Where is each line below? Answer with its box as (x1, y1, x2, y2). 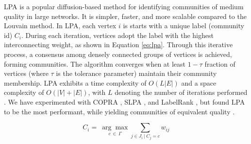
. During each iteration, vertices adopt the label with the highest (21, 30, 214, 40)
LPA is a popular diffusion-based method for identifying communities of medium (4, 1, 244, 11)
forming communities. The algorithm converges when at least (4, 58, 186, 69)
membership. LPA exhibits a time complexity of (4, 77, 147, 88)
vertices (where (4, 68, 49, 78)
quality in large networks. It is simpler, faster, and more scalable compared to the (4, 11, 247, 21)
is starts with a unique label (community (123, 20, 244, 31)
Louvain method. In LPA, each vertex (4, 20, 117, 31)
